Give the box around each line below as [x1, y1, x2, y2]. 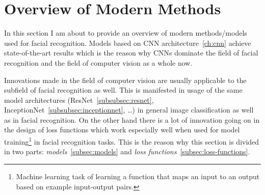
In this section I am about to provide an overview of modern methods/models [4, 27, 247, 38]
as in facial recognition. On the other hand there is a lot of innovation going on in [4, 114, 260, 125]
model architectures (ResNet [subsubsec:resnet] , [4, 94, 154, 105]
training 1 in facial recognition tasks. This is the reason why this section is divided [4, 135, 259, 147]
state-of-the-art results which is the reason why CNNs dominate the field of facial [4, 47, 258, 58]
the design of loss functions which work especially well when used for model [4, 124, 240, 135]
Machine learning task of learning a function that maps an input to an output [16, 171, 260, 181]
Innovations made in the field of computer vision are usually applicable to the [4, 74, 247, 85]
